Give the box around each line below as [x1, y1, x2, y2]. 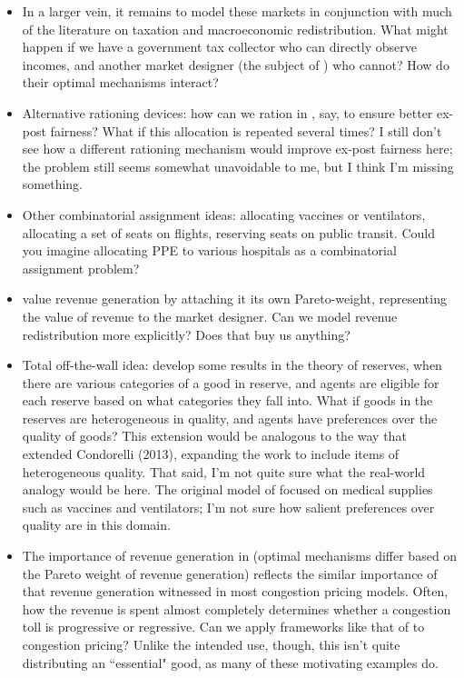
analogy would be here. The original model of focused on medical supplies [22, 480, 433, 499]
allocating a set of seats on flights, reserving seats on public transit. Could [22, 223, 435, 242]
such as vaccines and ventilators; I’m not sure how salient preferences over [22, 497, 435, 516]
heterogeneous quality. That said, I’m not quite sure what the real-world [22, 462, 426, 481]
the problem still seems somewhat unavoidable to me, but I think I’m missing [22, 156, 454, 175]
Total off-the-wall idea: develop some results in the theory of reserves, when [22, 355, 442, 374]
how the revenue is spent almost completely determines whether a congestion [22, 599, 451, 618]
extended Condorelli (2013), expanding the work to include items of [22, 444, 400, 464]
